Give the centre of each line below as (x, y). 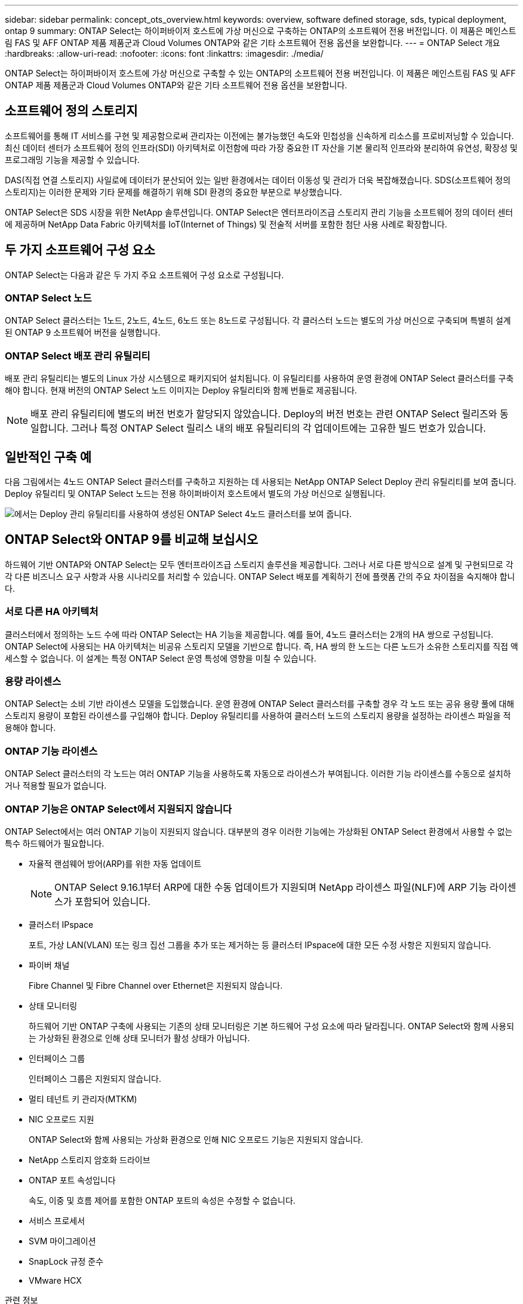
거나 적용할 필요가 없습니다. (56, 786)
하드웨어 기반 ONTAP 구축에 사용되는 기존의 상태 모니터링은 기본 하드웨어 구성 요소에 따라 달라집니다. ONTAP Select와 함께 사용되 (272, 1026)
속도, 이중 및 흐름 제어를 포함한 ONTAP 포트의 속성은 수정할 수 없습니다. (162, 1200)
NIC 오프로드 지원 (61, 1119)
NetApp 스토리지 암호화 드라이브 (90, 1160)
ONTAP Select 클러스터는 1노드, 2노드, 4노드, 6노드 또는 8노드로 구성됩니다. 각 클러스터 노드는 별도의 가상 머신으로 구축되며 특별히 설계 (258, 321)
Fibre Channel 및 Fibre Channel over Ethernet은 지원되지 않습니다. (156, 985)
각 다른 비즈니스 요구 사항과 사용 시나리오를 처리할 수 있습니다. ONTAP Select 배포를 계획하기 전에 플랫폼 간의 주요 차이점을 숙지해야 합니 (260, 576)
